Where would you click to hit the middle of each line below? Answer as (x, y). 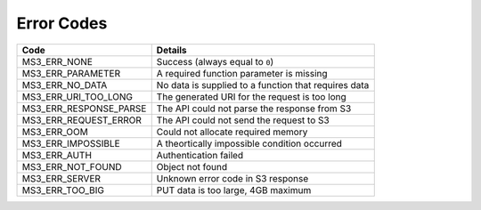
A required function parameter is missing (242, 73)
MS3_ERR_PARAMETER (71, 73)
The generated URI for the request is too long (251, 96)
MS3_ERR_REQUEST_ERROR (82, 120)
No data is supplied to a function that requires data (263, 85)
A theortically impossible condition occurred (249, 143)
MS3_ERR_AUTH (57, 155)
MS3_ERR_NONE (57, 61)
